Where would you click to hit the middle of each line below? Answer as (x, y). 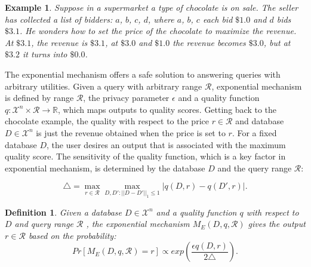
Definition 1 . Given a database (63, 212)
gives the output (277, 224)
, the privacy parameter (126, 98)
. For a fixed (254, 132)
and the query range (255, 168)
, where (161, 19)
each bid (218, 19)
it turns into (45, 54)
